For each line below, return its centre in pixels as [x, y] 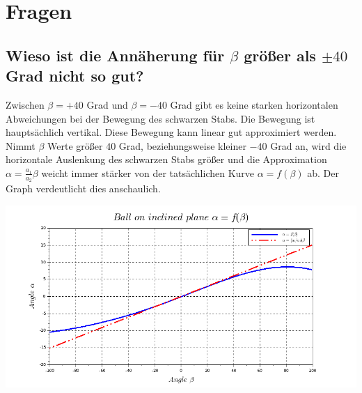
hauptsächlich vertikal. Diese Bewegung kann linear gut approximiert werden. [171, 132]
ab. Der [323, 172]
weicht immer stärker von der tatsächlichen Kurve [148, 172]
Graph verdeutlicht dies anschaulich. [83, 188]
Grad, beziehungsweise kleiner [182, 145]
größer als [280, 55]
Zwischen [25, 104]
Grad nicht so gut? [75, 76]
